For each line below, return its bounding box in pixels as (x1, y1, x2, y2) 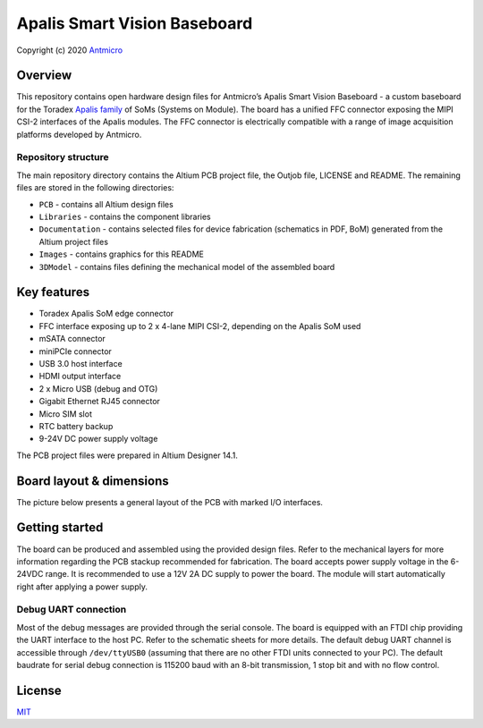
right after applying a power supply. (16, 581, 148, 592)
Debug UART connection (16, 604, 127, 616)
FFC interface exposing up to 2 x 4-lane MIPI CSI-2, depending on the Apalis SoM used (38, 320, 361, 331)
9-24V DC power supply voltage (38, 434, 158, 444)
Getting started (16, 520, 104, 536)
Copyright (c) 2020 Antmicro (16, 45, 123, 55)
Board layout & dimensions (16, 473, 169, 488)
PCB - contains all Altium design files (38, 199, 174, 209)
